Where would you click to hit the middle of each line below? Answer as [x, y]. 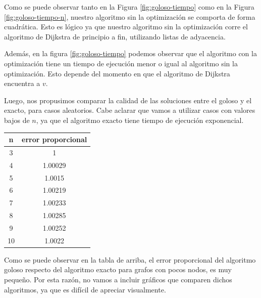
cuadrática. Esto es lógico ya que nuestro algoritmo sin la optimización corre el [126, 27]
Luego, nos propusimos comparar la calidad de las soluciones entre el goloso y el [128, 100]
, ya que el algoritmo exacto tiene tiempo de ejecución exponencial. [140, 120]
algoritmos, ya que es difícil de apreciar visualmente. [85, 289]
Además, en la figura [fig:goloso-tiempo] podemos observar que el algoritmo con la [130, 53]
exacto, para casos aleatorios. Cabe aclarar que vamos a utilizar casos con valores [130, 110]
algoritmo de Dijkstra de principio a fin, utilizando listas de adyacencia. [115, 36]
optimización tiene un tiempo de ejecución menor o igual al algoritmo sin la [121, 63]
